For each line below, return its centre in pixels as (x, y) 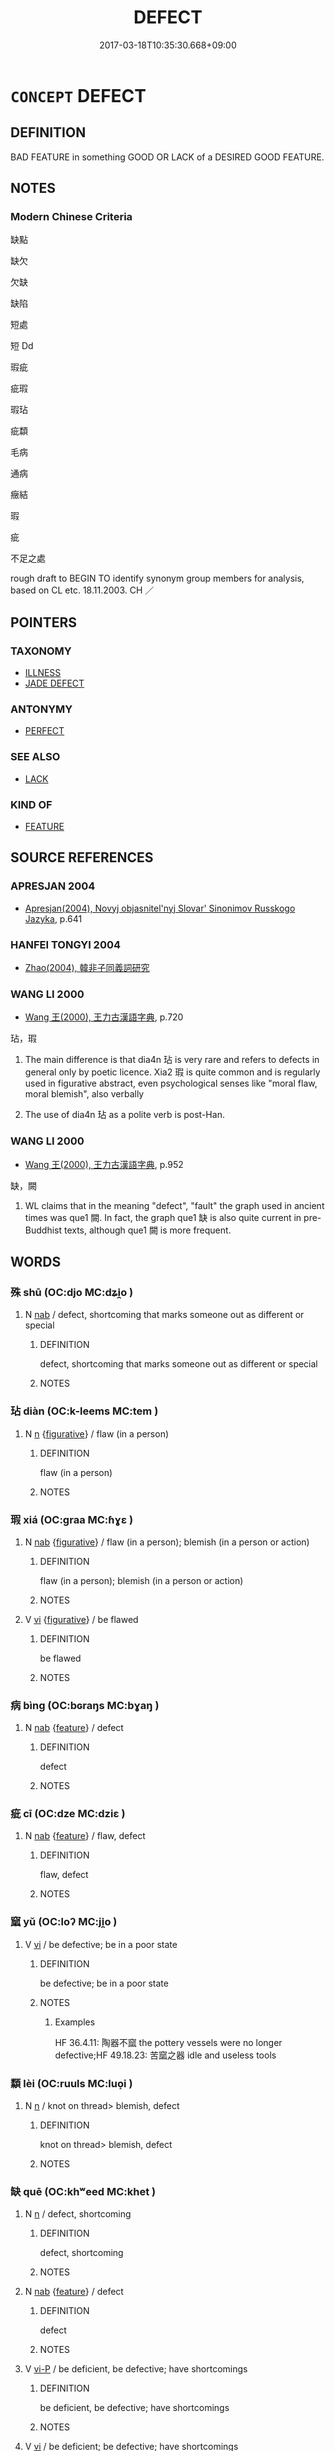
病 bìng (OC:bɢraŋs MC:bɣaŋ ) (85, 1705)
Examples (75, 2022)
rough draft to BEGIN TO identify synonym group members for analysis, (157, 578)
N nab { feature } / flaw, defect (85, 1836)
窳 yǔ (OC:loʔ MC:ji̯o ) (64, 1922)
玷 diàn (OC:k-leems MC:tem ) (84, 1411)
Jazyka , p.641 (53, 918)
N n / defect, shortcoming (78, 2214)
